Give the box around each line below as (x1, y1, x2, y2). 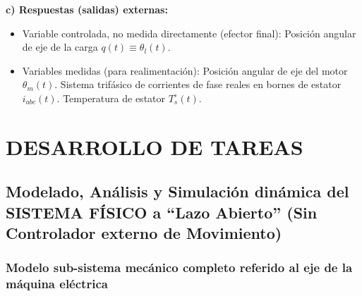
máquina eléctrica (6, 275, 108, 292)
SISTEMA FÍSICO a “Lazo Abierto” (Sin (6, 201, 318, 223)
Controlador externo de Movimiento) (6, 222, 282, 244)
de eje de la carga (22, 39, 98, 54)
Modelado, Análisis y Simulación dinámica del (6, 180, 349, 202)
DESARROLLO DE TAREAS (6, 132, 303, 161)
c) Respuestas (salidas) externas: (6, 2, 168, 16)
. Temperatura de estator (56, 90, 166, 105)
